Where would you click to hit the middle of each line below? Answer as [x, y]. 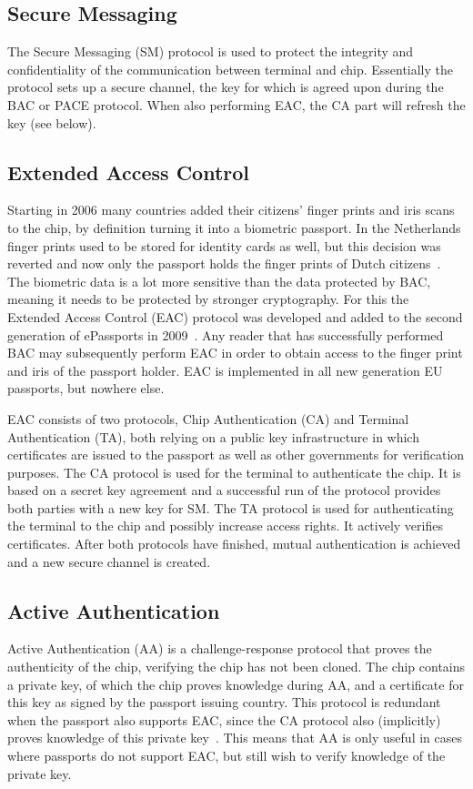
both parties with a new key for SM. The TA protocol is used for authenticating [231, 507]
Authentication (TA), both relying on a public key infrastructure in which [213, 436]
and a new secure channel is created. [109, 561]
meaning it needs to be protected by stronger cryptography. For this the [208, 299]
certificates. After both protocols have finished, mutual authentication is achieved [234, 544]
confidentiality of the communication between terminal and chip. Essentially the [231, 69]
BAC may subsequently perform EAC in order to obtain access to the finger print [235, 353]
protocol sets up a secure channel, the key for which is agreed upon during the [226, 87]
